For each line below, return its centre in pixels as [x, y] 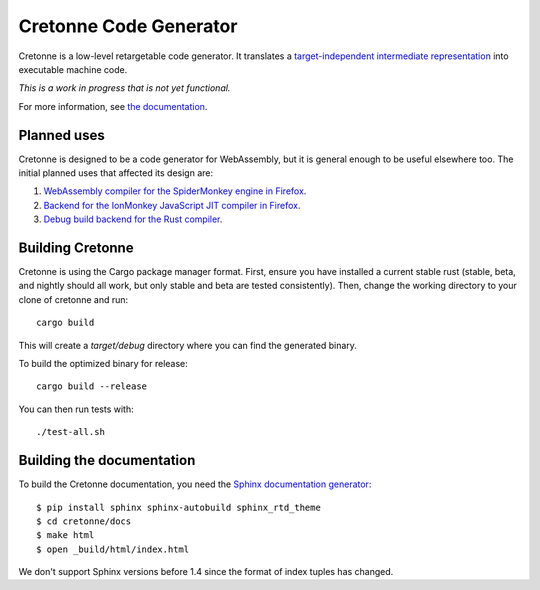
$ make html [65, 535]
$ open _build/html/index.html [113, 549]
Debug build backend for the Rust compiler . [133, 219]
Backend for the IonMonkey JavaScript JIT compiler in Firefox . [172, 205]
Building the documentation [107, 460]
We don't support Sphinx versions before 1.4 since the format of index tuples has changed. [206, 572]
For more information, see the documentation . [113, 106]
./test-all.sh [70, 432]
